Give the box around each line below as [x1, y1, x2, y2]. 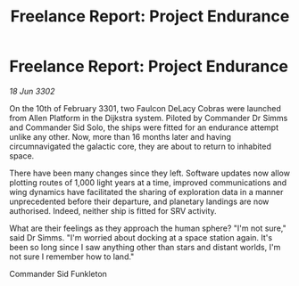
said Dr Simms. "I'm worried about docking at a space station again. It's [9, 232, 273, 242]
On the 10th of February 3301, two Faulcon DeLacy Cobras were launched [9, 102, 281, 113]
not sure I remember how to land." [9, 251, 135, 262]
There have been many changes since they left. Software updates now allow [9, 168, 290, 178]
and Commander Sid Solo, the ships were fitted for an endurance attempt [9, 122, 279, 133]
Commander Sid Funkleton [9, 268, 107, 279]
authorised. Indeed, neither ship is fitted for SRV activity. [9, 205, 217, 216]
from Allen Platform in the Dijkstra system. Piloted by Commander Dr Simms [9, 112, 288, 123]
